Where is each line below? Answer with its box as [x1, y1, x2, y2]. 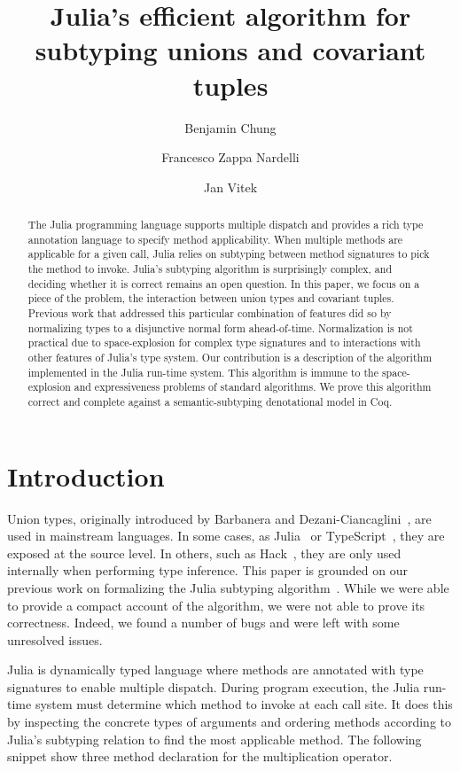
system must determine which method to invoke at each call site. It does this [35, 695, 453, 713]
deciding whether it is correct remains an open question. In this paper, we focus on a [27, 276, 420, 291]
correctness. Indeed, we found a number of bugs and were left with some [7, 613, 400, 632]
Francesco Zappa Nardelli [161, 148, 300, 167]
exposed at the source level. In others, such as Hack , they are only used [7, 543, 402, 562]
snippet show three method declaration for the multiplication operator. [7, 747, 393, 766]
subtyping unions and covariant [35, 32, 426, 68]
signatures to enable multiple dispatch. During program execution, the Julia [7, 677, 420, 696]
